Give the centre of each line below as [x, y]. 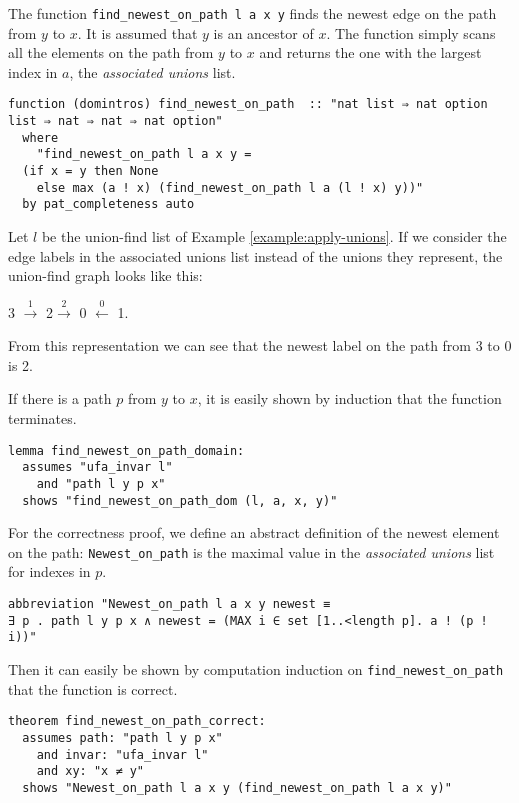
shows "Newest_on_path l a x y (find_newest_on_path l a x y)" [237, 787]
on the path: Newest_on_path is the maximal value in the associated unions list [251, 551]
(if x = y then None [90, 171]
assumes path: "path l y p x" [122, 737]
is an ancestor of [263, 32]
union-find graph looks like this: [105, 275]
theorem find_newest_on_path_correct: [137, 721]
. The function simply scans [411, 32]
